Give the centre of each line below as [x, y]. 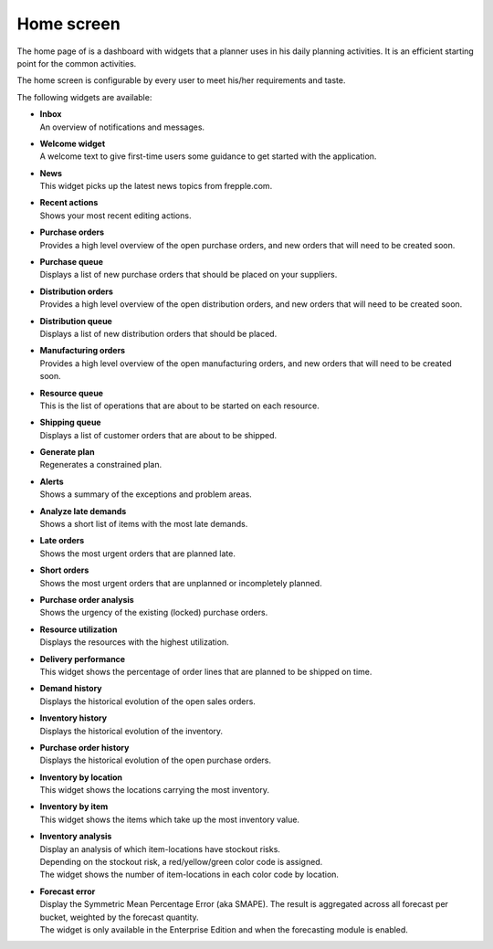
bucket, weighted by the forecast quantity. [120, 917]
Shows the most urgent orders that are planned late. [138, 554]
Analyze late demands [83, 511]
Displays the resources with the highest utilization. [134, 642]
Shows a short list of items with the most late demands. [144, 524]
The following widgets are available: [84, 97]
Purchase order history [84, 747]
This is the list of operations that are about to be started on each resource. [179, 406]
